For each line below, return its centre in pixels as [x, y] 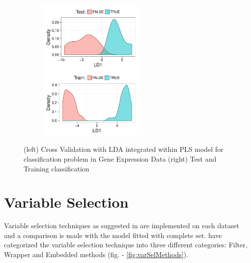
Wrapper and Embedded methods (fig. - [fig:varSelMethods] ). [96, 254]
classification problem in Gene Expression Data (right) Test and [120, 158]
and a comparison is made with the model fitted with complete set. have [113, 235]
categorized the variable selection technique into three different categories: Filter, [126, 245]
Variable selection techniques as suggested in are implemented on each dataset [122, 226]
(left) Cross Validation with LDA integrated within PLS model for [124, 149]
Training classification [56, 168]
